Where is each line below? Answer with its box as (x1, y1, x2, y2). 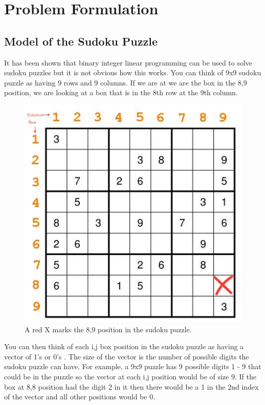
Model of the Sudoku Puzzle (4, 33, 158, 49)
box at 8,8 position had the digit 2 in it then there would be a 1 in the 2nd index (4, 381, 259, 392)
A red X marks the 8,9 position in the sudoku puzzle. (25, 324, 192, 334)
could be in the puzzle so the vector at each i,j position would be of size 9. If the (4, 371, 256, 381)
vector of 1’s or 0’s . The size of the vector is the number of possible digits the (4, 351, 249, 361)
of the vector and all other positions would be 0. (4, 391, 156, 402)
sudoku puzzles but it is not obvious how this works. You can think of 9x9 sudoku (4, 67, 261, 78)
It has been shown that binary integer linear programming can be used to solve (4, 57, 253, 68)
